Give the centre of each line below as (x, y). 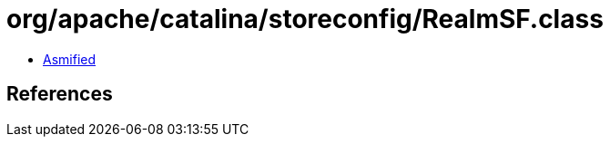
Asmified (70, 59)
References (60, 94)
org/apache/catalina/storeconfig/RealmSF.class (305, 19)
